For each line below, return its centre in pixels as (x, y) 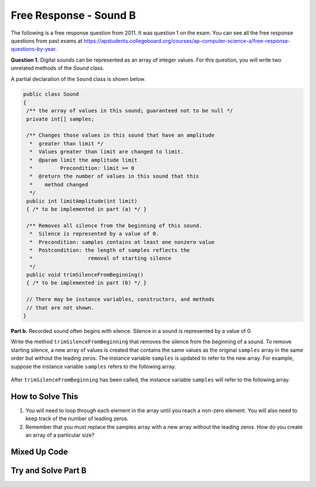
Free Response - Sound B (73, 15)
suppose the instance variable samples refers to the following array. (93, 366)
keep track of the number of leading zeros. (77, 418)
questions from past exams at (47, 40)
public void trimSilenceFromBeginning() (85, 275)
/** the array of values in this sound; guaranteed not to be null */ (130, 111)
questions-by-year (33, 49)
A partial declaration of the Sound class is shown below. (78, 79)
